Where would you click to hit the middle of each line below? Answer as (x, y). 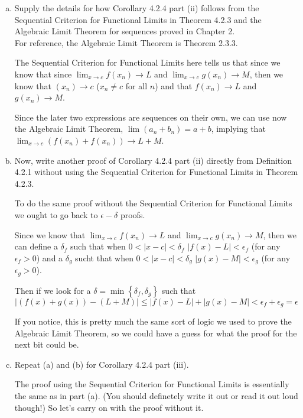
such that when (98, 246)
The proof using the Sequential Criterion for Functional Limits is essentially (152, 384)
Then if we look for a (53, 290)
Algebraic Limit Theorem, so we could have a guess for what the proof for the (156, 333)
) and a (50, 257)
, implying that (238, 129)
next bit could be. (47, 344)
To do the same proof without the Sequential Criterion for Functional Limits (153, 203)
